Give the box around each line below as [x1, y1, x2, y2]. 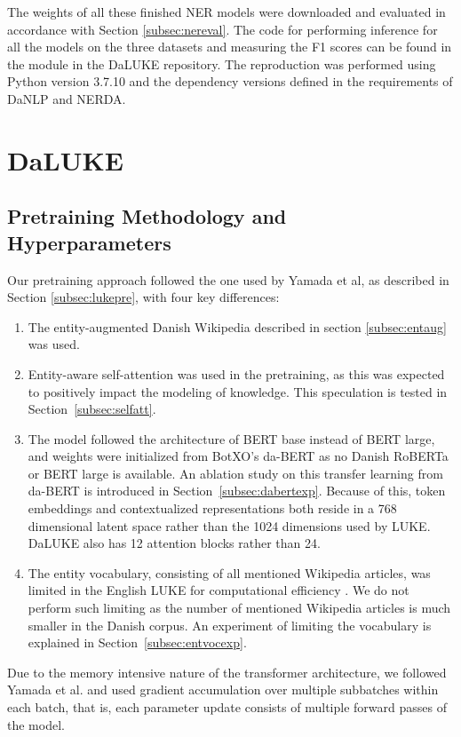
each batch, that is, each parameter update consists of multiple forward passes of [7, 698, 447, 716]
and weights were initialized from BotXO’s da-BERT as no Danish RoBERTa [28, 447, 449, 465]
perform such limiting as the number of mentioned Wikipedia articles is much [28, 598, 451, 617]
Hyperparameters [7, 228, 171, 256]
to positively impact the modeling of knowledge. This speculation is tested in [28, 382, 448, 400]
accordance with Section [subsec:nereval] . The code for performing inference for [7, 20, 438, 38]
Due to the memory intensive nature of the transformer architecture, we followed [7, 662, 447, 681]
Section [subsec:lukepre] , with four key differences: [7, 288, 280, 306]
